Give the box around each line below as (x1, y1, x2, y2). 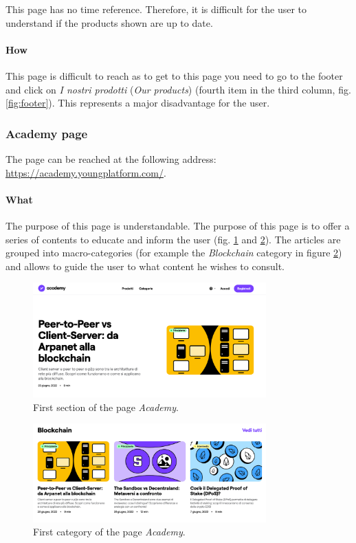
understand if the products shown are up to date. (5, 15, 213, 30)
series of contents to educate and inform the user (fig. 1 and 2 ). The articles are (5, 232, 341, 246)
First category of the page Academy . (33, 524, 186, 539)
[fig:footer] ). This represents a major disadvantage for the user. (5, 96, 270, 110)
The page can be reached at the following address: (5, 151, 216, 166)
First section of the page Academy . (33, 399, 179, 414)
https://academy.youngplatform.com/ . (5, 165, 166, 179)
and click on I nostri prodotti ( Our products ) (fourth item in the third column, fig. (5, 82, 351, 96)
